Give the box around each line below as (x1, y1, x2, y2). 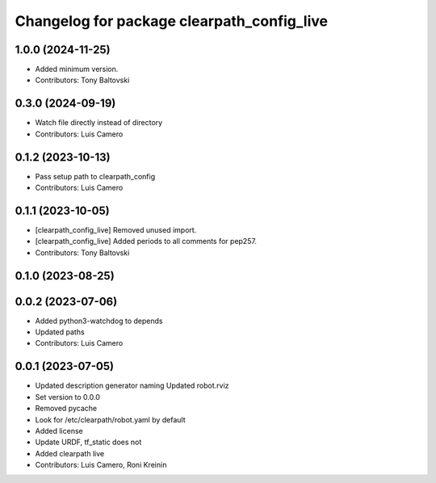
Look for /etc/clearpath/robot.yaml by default (35, 414, 186, 424)
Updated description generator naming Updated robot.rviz (35, 380, 229, 391)
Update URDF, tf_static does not (35, 437, 142, 447)
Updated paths (35, 327, 85, 337)
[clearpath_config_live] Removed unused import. (35, 225, 197, 234)
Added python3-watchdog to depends (35, 316, 163, 325)
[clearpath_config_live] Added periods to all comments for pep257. (35, 237, 258, 246)
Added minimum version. (35, 65, 119, 74)
